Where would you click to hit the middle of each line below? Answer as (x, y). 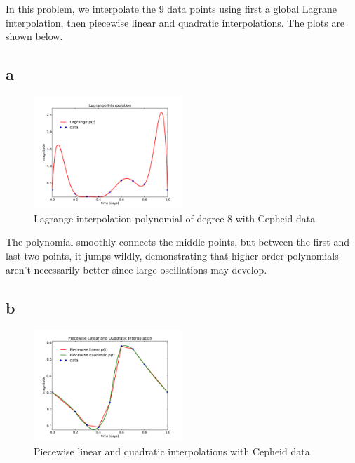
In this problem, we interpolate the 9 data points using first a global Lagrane (172, 9)
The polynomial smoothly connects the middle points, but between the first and (177, 242)
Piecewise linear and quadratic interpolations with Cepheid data (172, 451)
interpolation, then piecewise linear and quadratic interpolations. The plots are (175, 22)
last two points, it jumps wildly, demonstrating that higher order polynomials (172, 255)
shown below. (34, 36)
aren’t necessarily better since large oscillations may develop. (136, 269)
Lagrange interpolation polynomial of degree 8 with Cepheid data (175, 218)
